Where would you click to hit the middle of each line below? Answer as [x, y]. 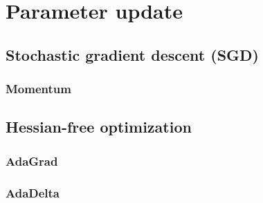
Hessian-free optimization [99, 127]
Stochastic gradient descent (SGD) [132, 54]
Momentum [38, 89]
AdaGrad [32, 161]
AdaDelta [33, 192]
